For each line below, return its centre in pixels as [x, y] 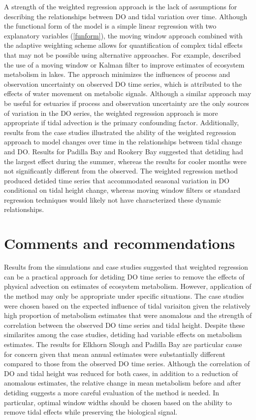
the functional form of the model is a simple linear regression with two [110, 26]
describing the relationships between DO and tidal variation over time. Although [126, 16]
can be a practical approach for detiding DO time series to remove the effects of [124, 276]
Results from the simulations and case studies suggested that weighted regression [126, 267]
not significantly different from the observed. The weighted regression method [121, 171]
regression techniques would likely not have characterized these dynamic [113, 199]
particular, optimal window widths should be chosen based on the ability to [118, 402]
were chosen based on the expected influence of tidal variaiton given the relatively [127, 305]
